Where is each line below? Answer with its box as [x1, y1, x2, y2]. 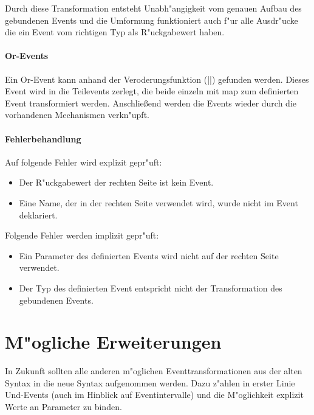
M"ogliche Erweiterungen [5, 329, 222, 354]
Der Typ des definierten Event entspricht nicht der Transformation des [19, 281, 282, 294]
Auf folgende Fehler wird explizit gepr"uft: [5, 155, 162, 168]
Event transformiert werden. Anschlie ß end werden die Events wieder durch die [5, 96, 297, 109]
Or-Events [5, 49, 49, 62]
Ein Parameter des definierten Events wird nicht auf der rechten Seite [19, 249, 279, 262]
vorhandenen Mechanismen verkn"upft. [5, 108, 149, 121]
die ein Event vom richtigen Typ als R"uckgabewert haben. [5, 26, 225, 38]
